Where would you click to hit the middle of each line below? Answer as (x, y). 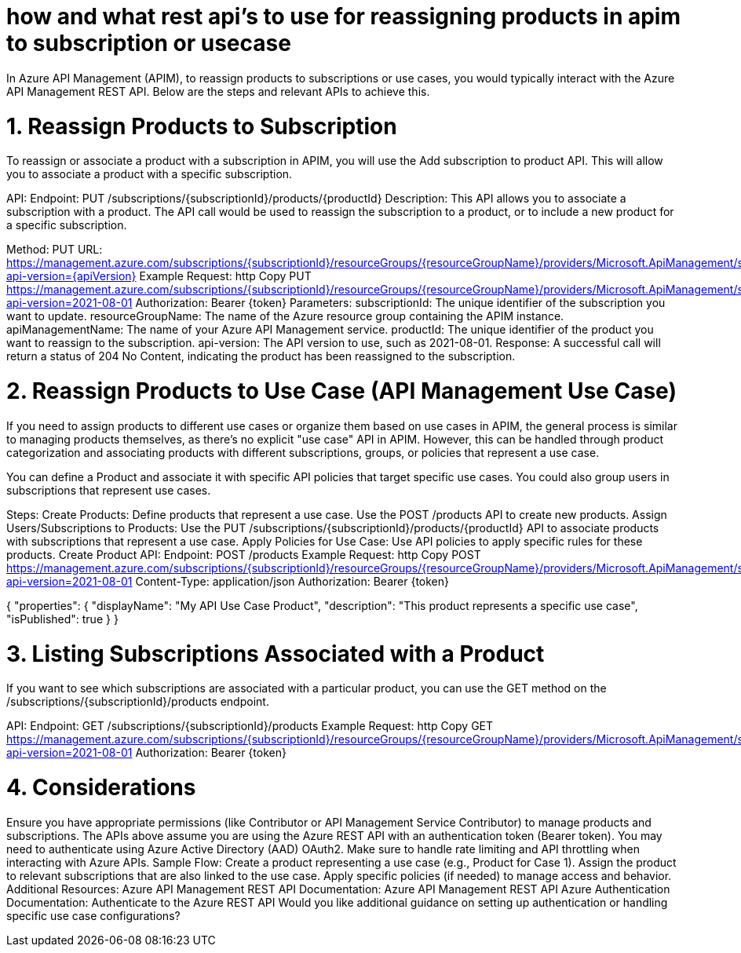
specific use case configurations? (93, 915)
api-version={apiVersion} (71, 276)
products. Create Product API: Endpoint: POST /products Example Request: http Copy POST (244, 554)
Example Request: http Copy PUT (225, 276)
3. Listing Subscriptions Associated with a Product (276, 654)
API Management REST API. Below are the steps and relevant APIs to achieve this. (218, 91)
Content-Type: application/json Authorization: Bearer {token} (292, 581)
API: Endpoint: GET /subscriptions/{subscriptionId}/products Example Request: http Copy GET (250, 726)
